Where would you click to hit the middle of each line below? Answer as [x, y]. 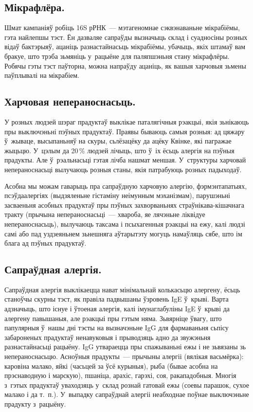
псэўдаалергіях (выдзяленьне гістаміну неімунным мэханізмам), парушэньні [117, 195]
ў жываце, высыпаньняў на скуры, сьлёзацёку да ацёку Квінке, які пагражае [118, 141]
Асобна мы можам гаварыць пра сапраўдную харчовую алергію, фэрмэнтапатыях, [126, 186]
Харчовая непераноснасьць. [70, 101]
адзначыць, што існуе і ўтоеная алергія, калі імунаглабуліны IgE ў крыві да [117, 309]
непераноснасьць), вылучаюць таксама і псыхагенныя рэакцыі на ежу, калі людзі [125, 224]
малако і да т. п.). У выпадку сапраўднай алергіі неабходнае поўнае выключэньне [127, 394]
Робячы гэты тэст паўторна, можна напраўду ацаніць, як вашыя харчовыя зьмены [125, 65]
